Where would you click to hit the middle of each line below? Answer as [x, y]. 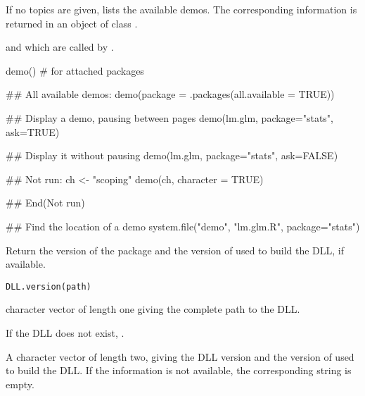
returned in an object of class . [72, 23]
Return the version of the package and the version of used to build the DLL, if [175, 250]
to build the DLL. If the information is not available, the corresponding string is [179, 370]
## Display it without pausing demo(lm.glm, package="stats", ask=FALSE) [172, 155]
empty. [20, 384]
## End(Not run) [45, 203]
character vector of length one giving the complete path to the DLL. [153, 309]
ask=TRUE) [33, 131]
